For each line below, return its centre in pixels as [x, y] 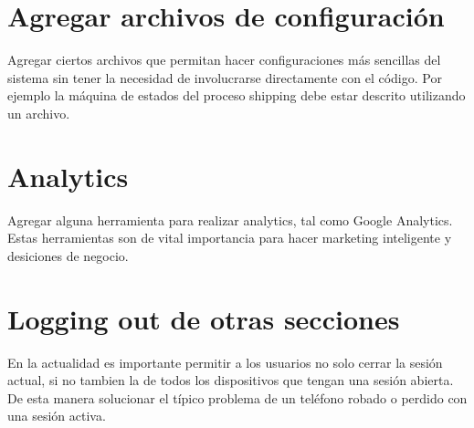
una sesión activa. [57, 416]
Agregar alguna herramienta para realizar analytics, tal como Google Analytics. [230, 219]
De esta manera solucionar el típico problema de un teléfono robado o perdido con [237, 397]
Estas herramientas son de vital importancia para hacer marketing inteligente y [230, 238]
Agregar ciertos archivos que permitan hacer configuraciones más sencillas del [224, 60]
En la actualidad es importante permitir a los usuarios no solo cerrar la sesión [225, 362]
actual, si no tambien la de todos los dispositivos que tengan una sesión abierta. [231, 380]
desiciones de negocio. [68, 255]
